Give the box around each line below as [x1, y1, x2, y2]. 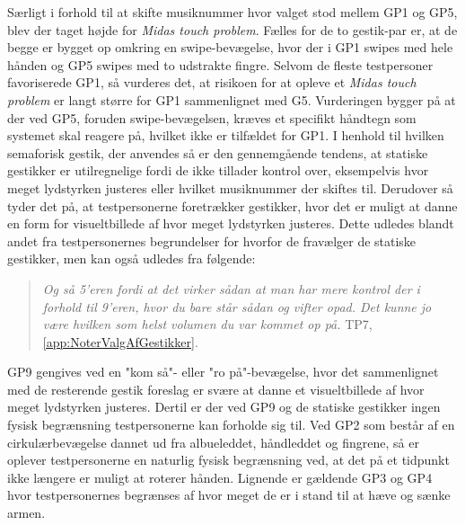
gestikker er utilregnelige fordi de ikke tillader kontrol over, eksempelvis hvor [7, 161, 429, 180]
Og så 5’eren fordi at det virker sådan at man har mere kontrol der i [42, 279, 420, 298]
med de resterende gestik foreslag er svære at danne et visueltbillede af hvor [7, 379, 425, 398]
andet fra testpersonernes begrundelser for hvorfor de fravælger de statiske [7, 231, 417, 250]
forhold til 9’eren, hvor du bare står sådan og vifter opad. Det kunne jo [42, 297, 432, 316]
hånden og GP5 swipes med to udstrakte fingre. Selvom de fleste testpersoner [7, 55, 434, 74]
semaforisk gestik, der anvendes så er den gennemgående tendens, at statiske [7, 143, 428, 162]
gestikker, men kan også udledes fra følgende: [7, 249, 256, 268]
